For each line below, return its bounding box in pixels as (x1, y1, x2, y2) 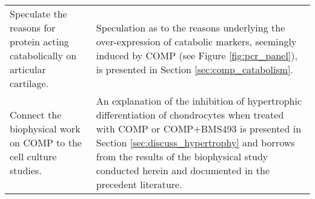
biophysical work (10, 122, 81, 135)
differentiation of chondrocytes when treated (96, 108, 284, 122)
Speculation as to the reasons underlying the (96, 21, 285, 34)
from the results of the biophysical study (96, 149, 268, 163)
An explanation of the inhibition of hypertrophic (96, 94, 302, 108)
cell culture (10, 149, 57, 163)
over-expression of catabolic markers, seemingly (96, 34, 297, 48)
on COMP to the (10, 135, 82, 149)
